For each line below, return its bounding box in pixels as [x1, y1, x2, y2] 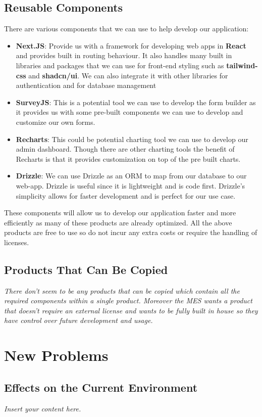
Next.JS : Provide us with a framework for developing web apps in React [16, 40, 246, 51]
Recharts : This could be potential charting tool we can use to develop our [16, 133, 248, 144]
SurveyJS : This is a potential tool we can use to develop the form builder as [16, 97, 256, 107]
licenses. [4, 237, 29, 247]
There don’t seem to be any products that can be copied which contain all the [4, 285, 240, 296]
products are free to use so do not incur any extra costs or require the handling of [4, 227, 257, 238]
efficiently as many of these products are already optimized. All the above [4, 217, 232, 227]
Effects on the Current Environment [4, 379, 198, 395]
